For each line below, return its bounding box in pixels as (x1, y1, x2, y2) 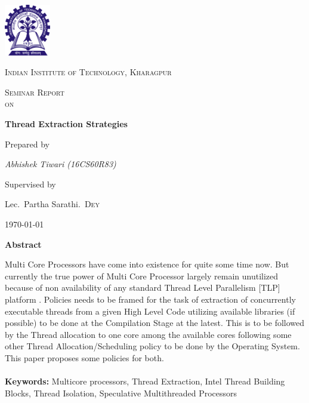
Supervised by (5, 177, 56, 190)
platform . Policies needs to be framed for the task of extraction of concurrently (5, 293, 296, 305)
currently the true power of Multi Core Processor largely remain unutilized (5, 269, 279, 282)
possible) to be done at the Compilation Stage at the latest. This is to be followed (5, 316, 305, 329)
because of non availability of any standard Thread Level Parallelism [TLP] (5, 281, 280, 294)
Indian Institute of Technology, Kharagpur (5, 66, 172, 78)
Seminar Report (5, 85, 64, 98)
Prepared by (5, 137, 50, 150)
